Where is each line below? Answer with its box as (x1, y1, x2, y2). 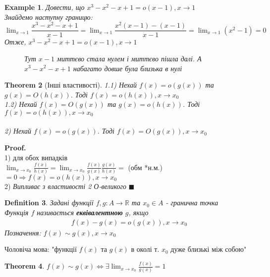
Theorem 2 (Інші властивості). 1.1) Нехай (4, 80, 137, 90)
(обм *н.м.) (128, 162, 162, 172)
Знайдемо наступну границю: (4, 11, 93, 22)
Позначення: (4, 227, 41, 237)
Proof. (4, 142, 26, 153)
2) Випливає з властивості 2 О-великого (4, 181, 126, 191)
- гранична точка (165, 197, 218, 208)
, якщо (128, 207, 149, 218)
